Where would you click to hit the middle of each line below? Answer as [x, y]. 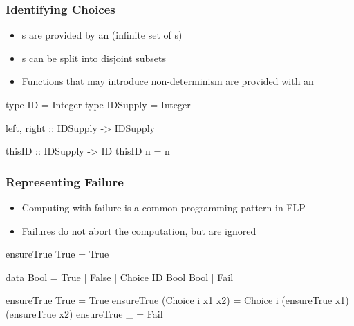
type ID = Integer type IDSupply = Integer [98, 104]
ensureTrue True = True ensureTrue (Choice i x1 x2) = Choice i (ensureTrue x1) [177, 300]
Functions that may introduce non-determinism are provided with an [168, 81]
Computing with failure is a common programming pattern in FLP [164, 207]
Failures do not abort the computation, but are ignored [139, 230]
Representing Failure [65, 181]
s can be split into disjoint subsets [94, 58]
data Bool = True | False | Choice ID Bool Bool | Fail [120, 277]
